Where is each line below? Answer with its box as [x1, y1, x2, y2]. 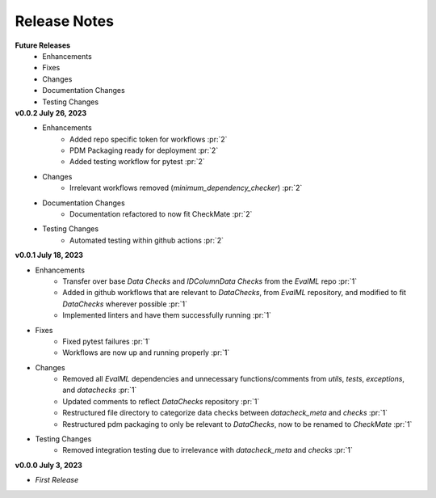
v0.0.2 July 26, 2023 [15, 108, 87, 117]
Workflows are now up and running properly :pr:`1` [62, 348, 230, 357]
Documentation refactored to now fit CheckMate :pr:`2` [69, 209, 253, 219]
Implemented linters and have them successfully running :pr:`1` [62, 310, 272, 320]
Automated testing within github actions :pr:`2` [69, 235, 224, 245]
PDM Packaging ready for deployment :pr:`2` [69, 146, 219, 155]
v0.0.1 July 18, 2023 [15, 251, 84, 260]
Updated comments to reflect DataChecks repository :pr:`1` [62, 396, 260, 406]
